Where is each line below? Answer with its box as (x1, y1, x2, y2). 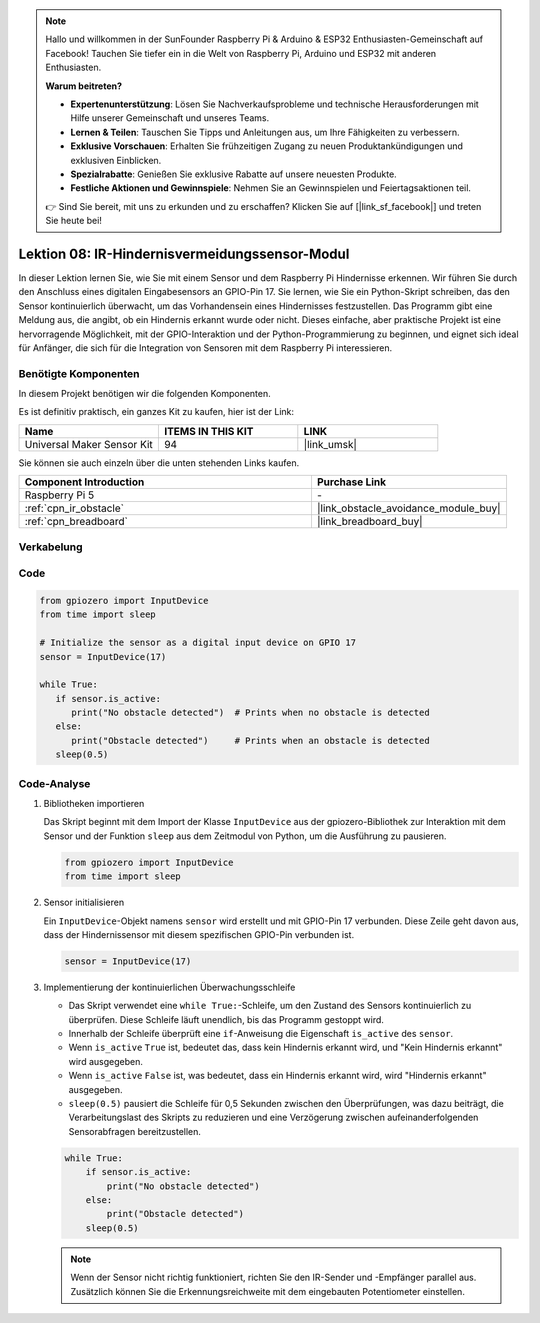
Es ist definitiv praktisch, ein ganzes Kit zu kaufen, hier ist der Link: (18, 406, 295, 418)
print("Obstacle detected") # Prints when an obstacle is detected (71, 735, 430, 746)
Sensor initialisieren (43, 896, 125, 909)
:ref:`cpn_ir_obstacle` (24, 501, 125, 515)
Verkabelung (18, 540, 84, 554)
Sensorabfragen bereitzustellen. (68, 1125, 202, 1137)
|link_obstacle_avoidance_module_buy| (316, 501, 501, 515)
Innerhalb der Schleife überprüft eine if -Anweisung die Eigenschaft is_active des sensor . (68, 1028, 454, 1040)
